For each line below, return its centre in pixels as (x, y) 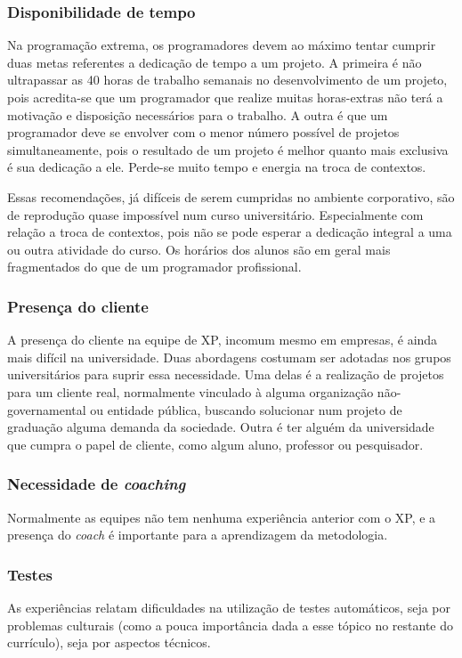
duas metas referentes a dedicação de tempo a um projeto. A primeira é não (215, 62)
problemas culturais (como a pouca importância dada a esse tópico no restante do (231, 625)
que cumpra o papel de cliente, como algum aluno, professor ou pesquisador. (215, 444)
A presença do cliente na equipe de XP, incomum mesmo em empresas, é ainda (223, 340)
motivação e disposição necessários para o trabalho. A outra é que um (198, 114)
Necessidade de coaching (97, 484)
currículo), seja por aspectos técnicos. (109, 642)
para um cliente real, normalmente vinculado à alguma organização (190, 391)
